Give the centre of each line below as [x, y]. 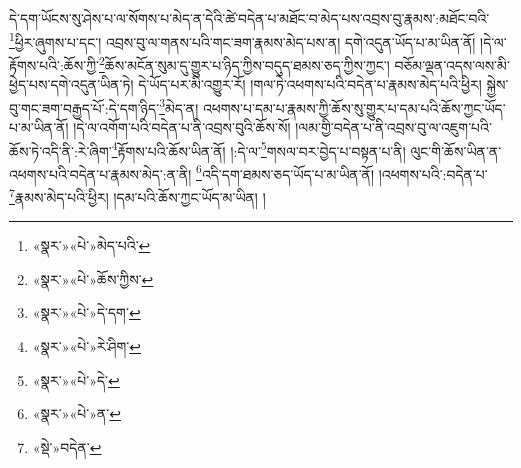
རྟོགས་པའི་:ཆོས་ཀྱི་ [54, 64]
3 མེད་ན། [179, 106]
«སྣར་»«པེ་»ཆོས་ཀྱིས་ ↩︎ [93, 278]
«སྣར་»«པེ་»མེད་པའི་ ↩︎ [91, 245]
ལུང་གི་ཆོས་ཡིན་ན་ [456, 150]
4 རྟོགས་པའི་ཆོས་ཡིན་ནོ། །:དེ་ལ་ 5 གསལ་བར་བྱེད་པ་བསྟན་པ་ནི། [258, 149]
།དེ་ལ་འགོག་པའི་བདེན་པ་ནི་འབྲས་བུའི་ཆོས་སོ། [182, 126]
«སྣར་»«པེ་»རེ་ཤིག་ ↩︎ [87, 346]
